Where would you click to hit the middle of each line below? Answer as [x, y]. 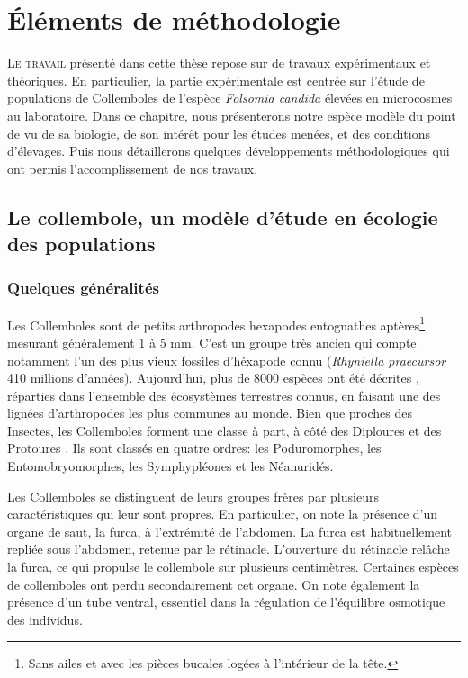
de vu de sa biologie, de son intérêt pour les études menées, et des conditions [219, 133]
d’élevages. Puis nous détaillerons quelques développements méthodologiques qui [229, 151]
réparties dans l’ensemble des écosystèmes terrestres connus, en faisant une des [224, 395]
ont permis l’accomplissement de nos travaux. [133, 168]
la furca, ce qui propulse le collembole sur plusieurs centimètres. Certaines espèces [233, 567]
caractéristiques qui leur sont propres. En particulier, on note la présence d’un [223, 514]
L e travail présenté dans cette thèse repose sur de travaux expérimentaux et [219, 63]
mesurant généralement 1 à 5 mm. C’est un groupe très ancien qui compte [212, 342]
